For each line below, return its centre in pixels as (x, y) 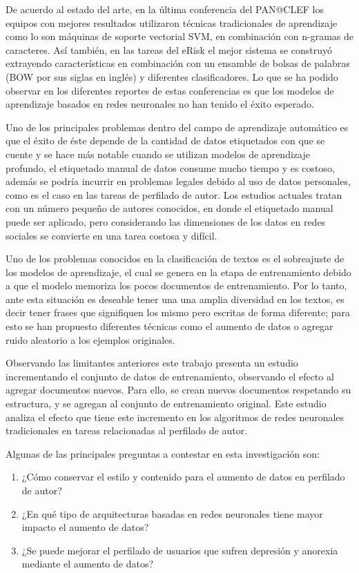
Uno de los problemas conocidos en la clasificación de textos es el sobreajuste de (175, 259)
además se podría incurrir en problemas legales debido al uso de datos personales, (178, 181)
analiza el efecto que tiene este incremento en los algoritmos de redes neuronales (175, 417)
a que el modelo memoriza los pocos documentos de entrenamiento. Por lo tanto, (176, 285)
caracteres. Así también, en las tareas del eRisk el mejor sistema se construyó (169, 49)
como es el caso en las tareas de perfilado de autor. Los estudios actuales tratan (174, 194)
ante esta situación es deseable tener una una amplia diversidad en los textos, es (175, 299)
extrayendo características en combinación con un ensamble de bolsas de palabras (178, 63)
